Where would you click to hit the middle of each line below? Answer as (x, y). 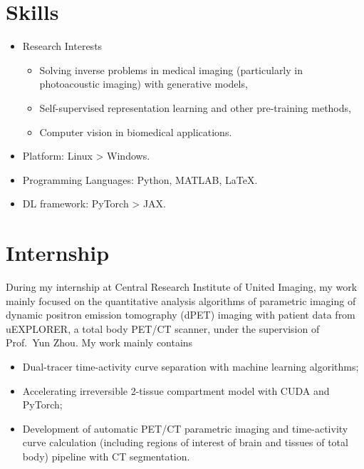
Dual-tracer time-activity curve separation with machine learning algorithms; (191, 366)
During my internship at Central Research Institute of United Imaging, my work (182, 287)
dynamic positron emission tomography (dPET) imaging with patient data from (181, 315)
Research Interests (62, 46)
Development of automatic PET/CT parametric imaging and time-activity (185, 428)
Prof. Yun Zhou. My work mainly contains (99, 342)
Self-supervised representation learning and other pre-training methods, (195, 107)
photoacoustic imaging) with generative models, (144, 84)
